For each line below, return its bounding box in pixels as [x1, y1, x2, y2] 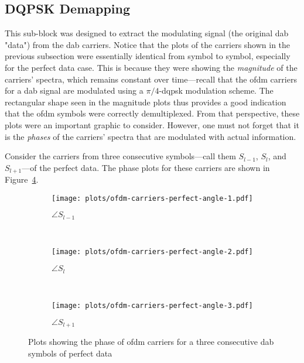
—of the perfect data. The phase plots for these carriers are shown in [22, 161, 270, 173]
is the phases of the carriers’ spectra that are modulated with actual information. [5, 130, 296, 142]
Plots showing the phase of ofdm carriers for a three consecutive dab [28, 335, 274, 348]
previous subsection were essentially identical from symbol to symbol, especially [5, 50, 291, 62]
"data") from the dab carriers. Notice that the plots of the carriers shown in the [5, 38, 291, 50]
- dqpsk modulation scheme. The [159, 84, 274, 97]
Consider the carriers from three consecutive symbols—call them [5, 150, 236, 162]
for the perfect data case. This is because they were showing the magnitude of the [5, 61, 298, 73]
